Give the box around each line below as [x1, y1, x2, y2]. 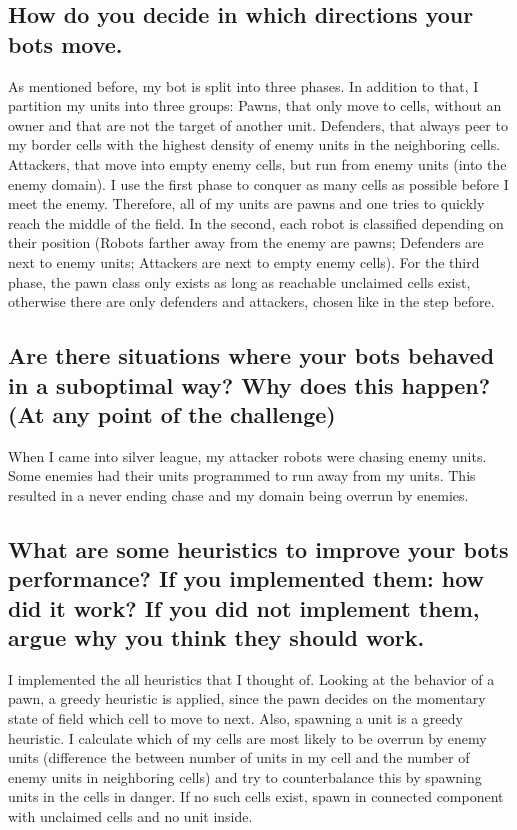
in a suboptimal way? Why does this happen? [8, 369, 491, 400]
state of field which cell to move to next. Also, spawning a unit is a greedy [8, 708, 463, 729]
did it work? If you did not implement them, [8, 592, 480, 623]
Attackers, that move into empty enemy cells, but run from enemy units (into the [8, 153, 507, 174]
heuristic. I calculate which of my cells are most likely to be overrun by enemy [8, 727, 487, 748]
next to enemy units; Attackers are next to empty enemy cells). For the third [8, 251, 480, 272]
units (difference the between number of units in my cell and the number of [8, 747, 470, 768]
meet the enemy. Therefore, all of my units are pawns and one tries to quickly [8, 193, 485, 214]
